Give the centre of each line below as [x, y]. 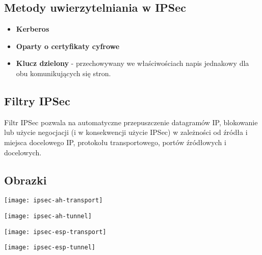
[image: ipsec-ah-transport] [54, 201]
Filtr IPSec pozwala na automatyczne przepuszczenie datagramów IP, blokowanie [131, 122]
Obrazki [25, 180]
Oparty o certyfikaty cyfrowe [68, 46]
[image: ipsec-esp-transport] [55, 232]
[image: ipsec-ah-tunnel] [48, 216]
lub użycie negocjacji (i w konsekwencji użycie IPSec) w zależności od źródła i [126, 132]
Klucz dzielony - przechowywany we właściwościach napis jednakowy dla [133, 63]
